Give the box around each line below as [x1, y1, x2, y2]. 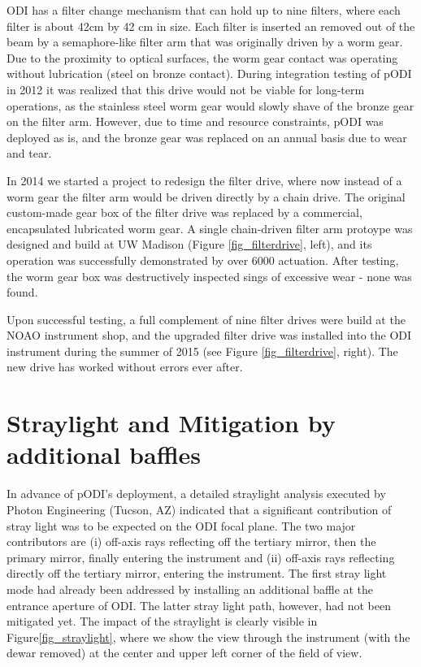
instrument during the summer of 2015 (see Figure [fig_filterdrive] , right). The [7, 342, 398, 359]
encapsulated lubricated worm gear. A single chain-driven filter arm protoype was [7, 219, 413, 236]
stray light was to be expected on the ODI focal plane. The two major [7, 517, 356, 534]
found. [7, 284, 38, 301]
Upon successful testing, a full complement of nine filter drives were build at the [7, 310, 406, 327]
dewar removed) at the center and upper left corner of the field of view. [7, 644, 362, 661]
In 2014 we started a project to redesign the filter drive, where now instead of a [7, 171, 402, 188]
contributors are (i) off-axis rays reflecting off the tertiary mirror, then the [7, 533, 376, 550]
